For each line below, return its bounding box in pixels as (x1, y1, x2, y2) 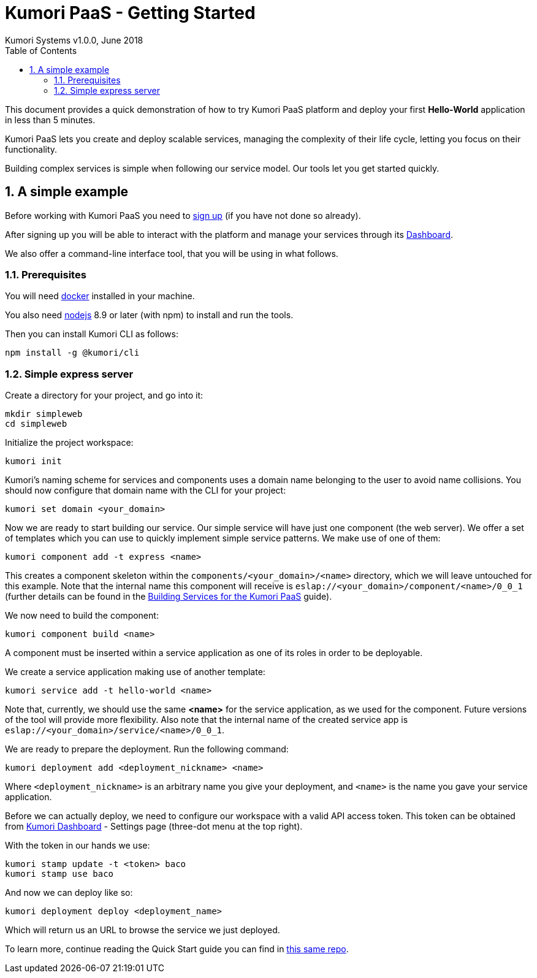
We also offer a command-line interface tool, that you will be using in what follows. (5, 248, 338, 259)
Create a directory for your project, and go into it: (5, 390, 204, 401)
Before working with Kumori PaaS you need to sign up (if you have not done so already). (5, 210, 361, 221)
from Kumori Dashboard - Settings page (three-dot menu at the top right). (5, 821, 303, 832)
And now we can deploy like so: (5, 887, 133, 898)
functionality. (5, 143, 58, 155)
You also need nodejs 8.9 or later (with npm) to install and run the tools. (5, 310, 294, 321)
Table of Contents (5, 45, 77, 56)
